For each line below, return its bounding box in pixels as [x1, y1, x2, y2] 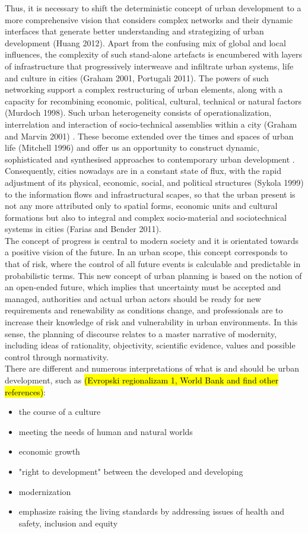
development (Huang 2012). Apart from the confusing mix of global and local [5, 36, 286, 49]
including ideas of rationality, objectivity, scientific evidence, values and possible [5, 339, 296, 351]
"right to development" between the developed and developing [18, 465, 243, 477]
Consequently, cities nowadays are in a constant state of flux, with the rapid [5, 164, 281, 177]
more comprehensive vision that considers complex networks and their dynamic [5, 13, 293, 26]
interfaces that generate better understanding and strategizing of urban [5, 25, 264, 37]
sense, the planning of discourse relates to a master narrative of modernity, [5, 327, 277, 340]
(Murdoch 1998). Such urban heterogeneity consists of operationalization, [5, 106, 272, 119]
